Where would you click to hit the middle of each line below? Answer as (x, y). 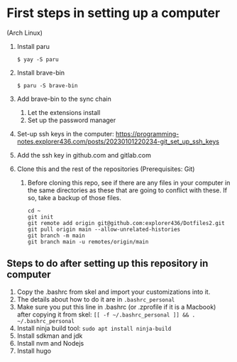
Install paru (33, 46)
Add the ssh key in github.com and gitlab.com (84, 155)
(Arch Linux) (25, 33)
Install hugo (34, 351)
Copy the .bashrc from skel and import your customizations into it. (114, 292)
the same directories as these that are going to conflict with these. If (127, 190)
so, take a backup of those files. (74, 197)
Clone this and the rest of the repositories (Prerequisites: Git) (106, 169)
